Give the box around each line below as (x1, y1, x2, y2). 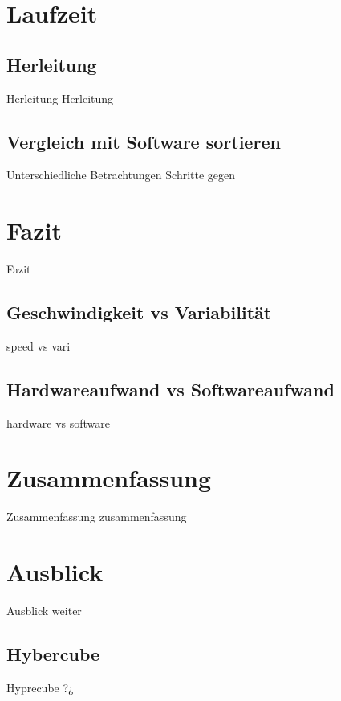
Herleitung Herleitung (6, 89, 114, 106)
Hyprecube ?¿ (6, 678, 74, 695)
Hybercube (6, 642, 100, 666)
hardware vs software (6, 414, 110, 431)
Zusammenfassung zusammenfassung (6, 508, 187, 525)
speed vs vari (6, 337, 71, 354)
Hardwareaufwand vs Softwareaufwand (6, 376, 335, 401)
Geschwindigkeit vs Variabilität (6, 300, 272, 325)
